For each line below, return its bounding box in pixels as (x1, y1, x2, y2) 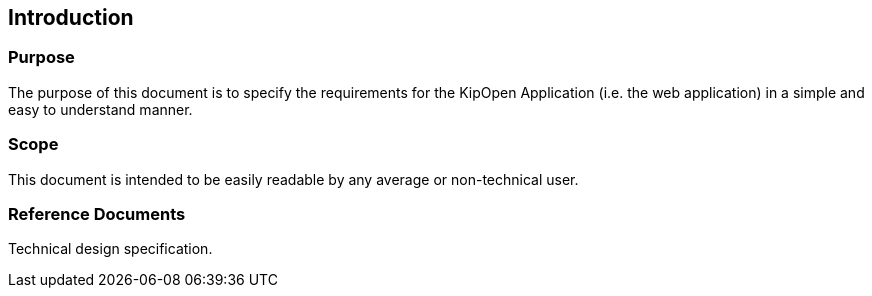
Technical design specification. (8, 240, 213, 258)
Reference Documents (8, 203, 186, 224)
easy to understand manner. (8, 100, 193, 118)
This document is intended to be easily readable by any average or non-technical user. (8, 170, 579, 188)
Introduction (8, 5, 134, 30)
